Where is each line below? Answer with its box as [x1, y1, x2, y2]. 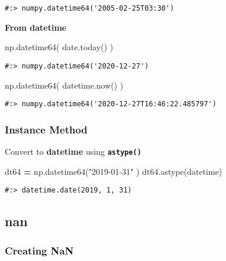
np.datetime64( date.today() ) [5, 41, 114, 53]
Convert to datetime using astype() [5, 145, 141, 157]
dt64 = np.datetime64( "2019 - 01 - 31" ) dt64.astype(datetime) [5, 165, 222, 177]
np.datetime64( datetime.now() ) [5, 79, 124, 91]
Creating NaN [5, 243, 74, 257]
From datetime [5, 21, 67, 33]
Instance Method [5, 122, 88, 136]
